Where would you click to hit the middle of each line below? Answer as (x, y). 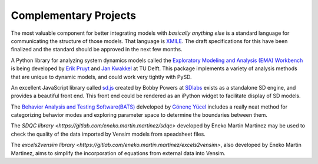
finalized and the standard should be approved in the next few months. (97, 50)
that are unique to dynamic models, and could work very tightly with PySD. (101, 77)
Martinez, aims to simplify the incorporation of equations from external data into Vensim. (118, 153)
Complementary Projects (74, 15)
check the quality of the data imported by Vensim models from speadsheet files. (108, 134)
